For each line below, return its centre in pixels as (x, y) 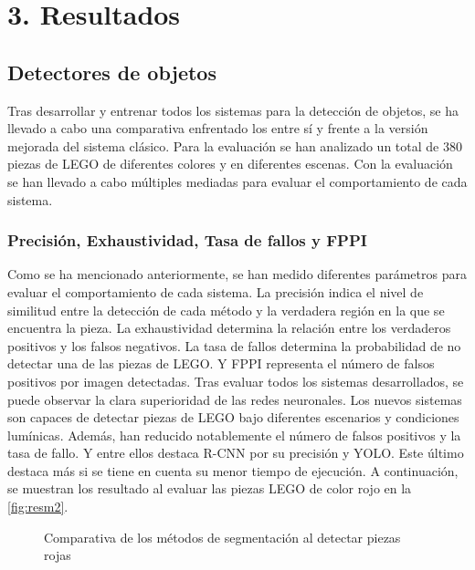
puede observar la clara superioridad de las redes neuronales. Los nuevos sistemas (235, 399)
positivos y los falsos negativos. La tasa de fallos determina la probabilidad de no (234, 345)
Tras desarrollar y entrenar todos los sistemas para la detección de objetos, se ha (233, 110)
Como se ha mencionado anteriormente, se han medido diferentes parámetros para (237, 274)
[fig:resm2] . (38, 507)
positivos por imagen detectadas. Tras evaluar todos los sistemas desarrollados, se (236, 381)
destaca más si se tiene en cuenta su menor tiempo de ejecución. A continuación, (233, 470)
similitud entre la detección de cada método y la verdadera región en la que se (226, 310)
